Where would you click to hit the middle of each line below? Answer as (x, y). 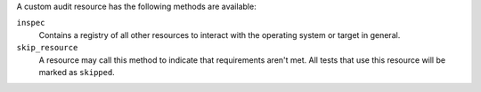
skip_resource (47, 48)
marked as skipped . (77, 72)
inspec (31, 23)
